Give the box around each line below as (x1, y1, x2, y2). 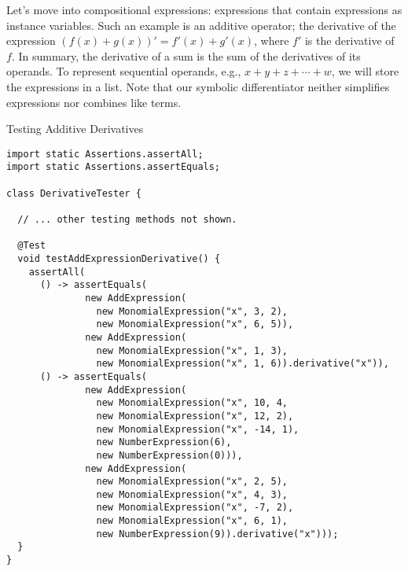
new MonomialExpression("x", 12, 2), (96, 410, 294, 422)
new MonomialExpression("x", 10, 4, (96, 397, 288, 409)
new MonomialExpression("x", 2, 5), (96, 476, 288, 488)
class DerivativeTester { (6, 187, 142, 199)
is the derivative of (304, 32, 395, 49)
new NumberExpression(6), (96, 437, 232, 448)
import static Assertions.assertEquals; (6, 161, 221, 173)
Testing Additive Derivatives (6, 120, 144, 137)
